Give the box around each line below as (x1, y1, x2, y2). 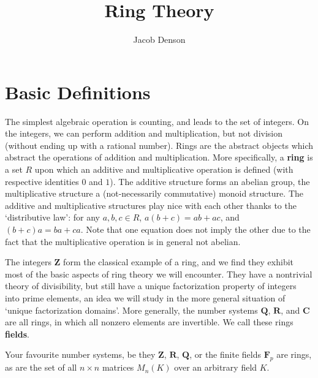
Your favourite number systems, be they (5, 348, 156, 361)
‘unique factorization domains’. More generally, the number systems (5, 303, 258, 316)
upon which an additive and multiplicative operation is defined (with (34, 163, 293, 176)
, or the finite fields (189, 348, 261, 361)
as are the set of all (5, 361, 77, 374)
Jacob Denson (133, 33, 186, 46)
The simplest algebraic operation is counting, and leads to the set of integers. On (5, 115, 309, 127)
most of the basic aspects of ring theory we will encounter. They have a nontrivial (5, 267, 312, 280)
